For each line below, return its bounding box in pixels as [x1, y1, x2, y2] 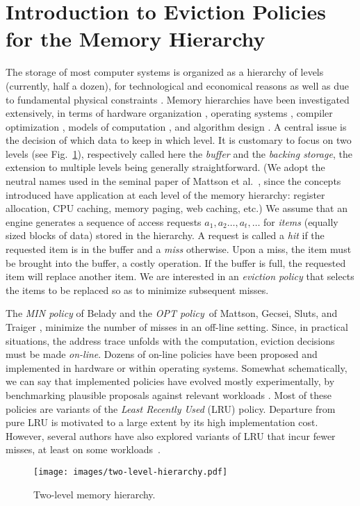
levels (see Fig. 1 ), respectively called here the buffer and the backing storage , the [6, 146, 352, 161]
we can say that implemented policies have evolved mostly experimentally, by [6, 374, 335, 389]
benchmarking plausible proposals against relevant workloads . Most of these [6, 387, 332, 402]
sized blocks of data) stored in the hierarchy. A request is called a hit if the [6, 228, 325, 243]
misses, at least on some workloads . [6, 442, 161, 457]
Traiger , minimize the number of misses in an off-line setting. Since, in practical [6, 320, 348, 334]
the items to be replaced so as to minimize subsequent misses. [6, 282, 269, 297]
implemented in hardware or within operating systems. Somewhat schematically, [6, 360, 347, 375]
